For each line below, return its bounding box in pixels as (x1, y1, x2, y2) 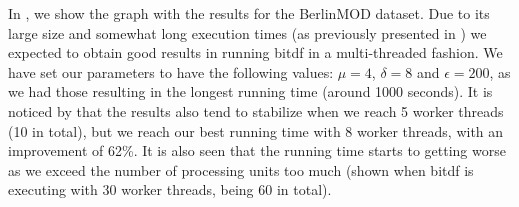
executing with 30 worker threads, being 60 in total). (8, 179, 332, 200)
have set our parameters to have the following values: (8, 61, 334, 82)
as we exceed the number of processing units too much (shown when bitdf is (8, 159, 474, 180)
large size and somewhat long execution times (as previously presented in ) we (8, 22, 487, 43)
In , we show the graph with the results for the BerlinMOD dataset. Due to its (8, 3, 490, 23)
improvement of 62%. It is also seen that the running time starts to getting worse (8, 140, 506, 161)
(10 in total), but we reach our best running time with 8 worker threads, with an (8, 120, 504, 141)
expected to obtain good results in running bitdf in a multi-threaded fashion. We (8, 42, 503, 63)
